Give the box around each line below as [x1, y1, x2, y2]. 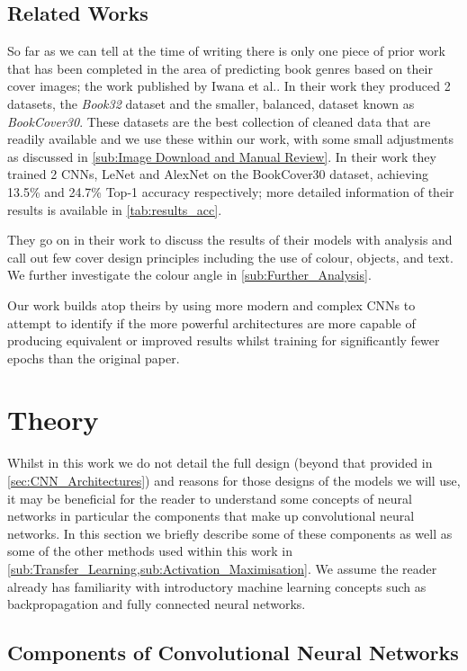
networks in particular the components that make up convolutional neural [7, 506, 415, 525]
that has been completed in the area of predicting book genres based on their [7, 58, 433, 77]
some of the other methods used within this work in [7, 541, 292, 560]
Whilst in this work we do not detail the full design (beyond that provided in [7, 453, 433, 472]
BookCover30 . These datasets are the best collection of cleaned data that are [7, 112, 431, 130]
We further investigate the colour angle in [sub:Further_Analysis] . [7, 265, 372, 284]
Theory [7, 401, 99, 438]
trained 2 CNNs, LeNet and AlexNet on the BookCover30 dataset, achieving [7, 165, 429, 183]
